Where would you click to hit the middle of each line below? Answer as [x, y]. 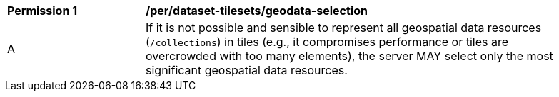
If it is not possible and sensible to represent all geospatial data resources [344, 28]
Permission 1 [42, 11]
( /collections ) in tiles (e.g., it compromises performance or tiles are [327, 42]
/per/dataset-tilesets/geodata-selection [257, 11]
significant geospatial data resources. [247, 70]
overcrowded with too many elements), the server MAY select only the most [349, 56]
